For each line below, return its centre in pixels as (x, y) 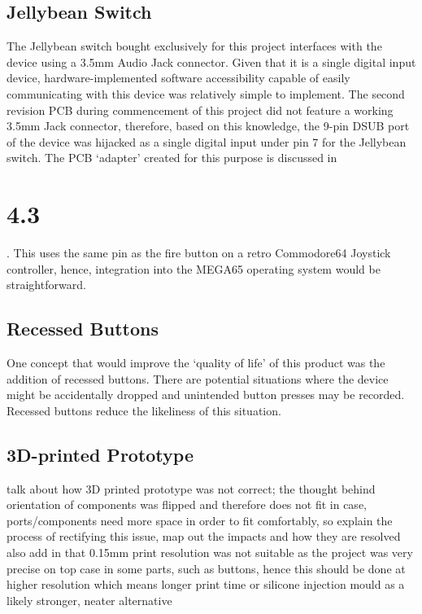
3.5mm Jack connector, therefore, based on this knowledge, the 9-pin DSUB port (208, 126)
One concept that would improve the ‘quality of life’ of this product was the (196, 363)
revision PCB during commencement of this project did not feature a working (200, 110)
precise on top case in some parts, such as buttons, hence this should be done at (206, 568)
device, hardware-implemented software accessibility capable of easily (178, 78)
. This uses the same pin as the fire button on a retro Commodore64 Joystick (199, 253)
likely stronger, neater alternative (89, 600)
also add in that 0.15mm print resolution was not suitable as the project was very (210, 553)
